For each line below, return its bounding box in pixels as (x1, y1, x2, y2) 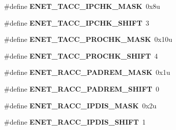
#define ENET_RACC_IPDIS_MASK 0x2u (4, 100, 157, 110)
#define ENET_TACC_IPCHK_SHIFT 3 (4, 17, 149, 28)
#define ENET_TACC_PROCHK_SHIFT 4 (4, 50, 158, 61)
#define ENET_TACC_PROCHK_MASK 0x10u (4, 34, 173, 44)
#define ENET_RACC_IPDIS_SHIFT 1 (4, 117, 146, 127)
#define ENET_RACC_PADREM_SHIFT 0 (4, 83, 159, 94)
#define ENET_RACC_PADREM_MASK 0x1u (4, 67, 170, 77)
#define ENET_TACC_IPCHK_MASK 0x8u (4, 1, 160, 11)
